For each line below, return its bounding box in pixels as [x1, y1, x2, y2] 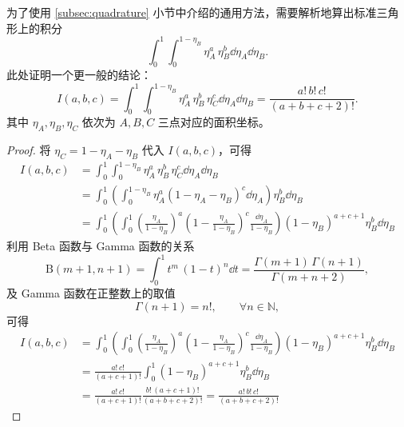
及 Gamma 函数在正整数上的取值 [6, 285, 176, 301]
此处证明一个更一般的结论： [6, 66, 152, 83]
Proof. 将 [6, 142, 51, 158]
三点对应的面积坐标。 [157, 114, 270, 130]
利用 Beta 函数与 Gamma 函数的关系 [6, 237, 195, 254]
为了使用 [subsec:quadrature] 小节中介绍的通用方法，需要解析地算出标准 [6, 4, 377, 20]
